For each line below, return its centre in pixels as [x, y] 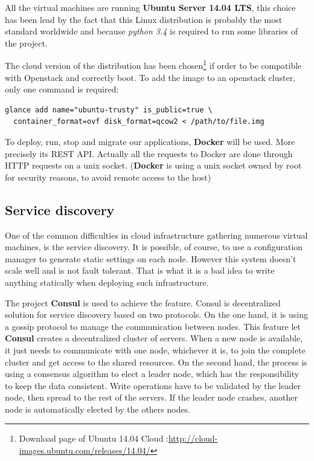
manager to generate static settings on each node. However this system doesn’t [151, 258]
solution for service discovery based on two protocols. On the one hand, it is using [156, 314]
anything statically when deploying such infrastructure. [107, 282]
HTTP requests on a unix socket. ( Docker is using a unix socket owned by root [153, 165]
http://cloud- [193, 438]
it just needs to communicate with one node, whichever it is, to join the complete [155, 350]
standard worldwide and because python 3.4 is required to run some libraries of [152, 31]
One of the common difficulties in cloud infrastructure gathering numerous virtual [156, 235]
